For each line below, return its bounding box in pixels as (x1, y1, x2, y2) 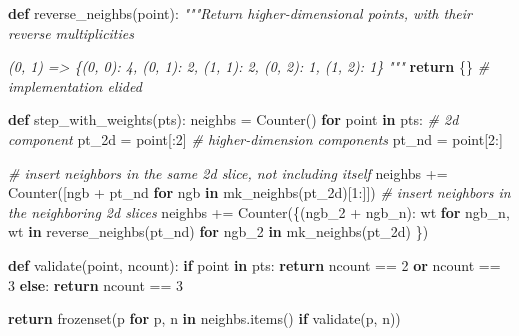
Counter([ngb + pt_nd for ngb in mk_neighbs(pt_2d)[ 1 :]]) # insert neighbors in (8, 182, 511, 203)
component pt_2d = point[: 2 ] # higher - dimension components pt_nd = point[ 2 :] (8, 128, 503, 149)
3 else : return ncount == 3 (8, 274, 184, 295)
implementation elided (8, 75, 142, 96)
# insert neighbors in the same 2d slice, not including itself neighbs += (8, 162, 448, 183)
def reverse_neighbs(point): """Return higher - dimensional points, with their (8, 3, 472, 23)
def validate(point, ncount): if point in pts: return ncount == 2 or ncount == (8, 254, 501, 275)
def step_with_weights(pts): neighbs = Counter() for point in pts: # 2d (8, 109, 459, 130)
